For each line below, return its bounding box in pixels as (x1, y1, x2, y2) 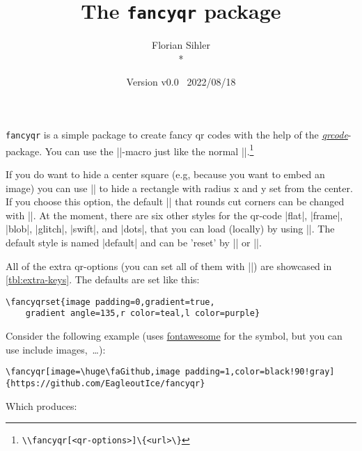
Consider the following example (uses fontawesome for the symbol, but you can (6, 329, 343, 342)
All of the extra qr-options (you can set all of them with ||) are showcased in (6, 258, 332, 273)
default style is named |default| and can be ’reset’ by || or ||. (6, 235, 262, 249)
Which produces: (6, 398, 77, 413)
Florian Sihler (152, 38, 210, 52)
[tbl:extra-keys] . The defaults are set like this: (6, 272, 200, 287)
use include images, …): (6, 342, 106, 356)
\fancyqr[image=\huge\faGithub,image (6, 367, 180, 377)
